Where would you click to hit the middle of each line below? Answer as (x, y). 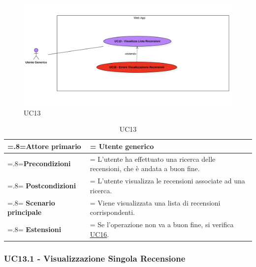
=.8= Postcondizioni (42, 185)
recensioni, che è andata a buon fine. (145, 168)
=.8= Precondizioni (39, 163)
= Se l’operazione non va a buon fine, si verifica (162, 224)
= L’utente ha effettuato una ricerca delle (153, 159)
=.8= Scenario (31, 202)
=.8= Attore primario (44, 146)
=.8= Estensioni (34, 229)
